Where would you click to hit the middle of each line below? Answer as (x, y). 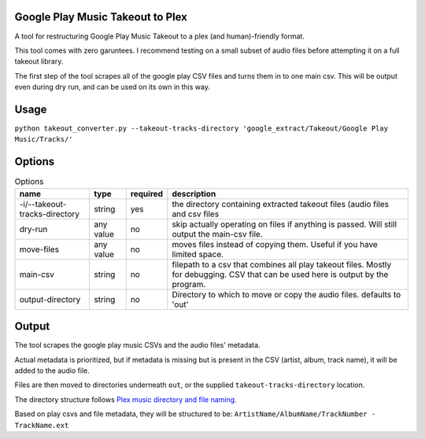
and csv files (196, 214)
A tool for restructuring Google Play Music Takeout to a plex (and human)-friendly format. (159, 36)
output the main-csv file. (217, 234)
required (147, 194)
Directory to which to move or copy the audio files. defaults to (286, 294)
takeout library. (39, 61)
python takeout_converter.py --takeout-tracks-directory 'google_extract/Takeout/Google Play (201, 128)
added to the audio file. (52, 371)
